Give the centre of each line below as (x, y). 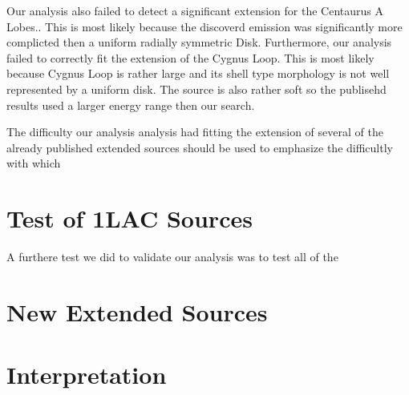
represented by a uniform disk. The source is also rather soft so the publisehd (196, 89)
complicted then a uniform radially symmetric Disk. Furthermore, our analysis (199, 42)
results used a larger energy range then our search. (131, 105)
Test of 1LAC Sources (130, 218)
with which (34, 163)
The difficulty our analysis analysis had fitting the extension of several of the (195, 132)
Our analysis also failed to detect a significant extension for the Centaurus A (195, 10)
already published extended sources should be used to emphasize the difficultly (200, 147)
